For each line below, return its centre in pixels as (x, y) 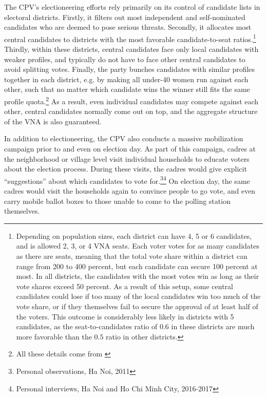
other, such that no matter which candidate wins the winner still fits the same (127, 89)
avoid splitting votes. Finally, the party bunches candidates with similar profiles (130, 69)
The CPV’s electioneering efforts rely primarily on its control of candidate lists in (132, 7)
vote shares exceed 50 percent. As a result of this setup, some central (125, 286)
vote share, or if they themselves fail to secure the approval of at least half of (137, 306)
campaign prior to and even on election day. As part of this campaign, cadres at (130, 149)
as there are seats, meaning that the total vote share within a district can (132, 256)
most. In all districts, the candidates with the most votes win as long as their (138, 276)
